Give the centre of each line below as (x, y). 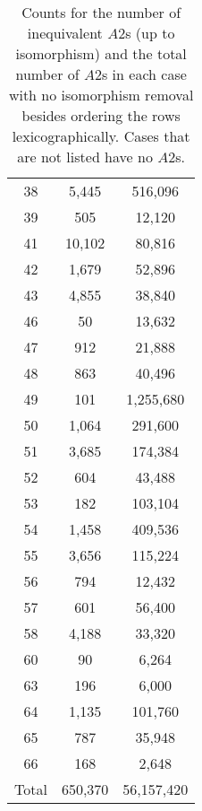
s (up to (150, 33)
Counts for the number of (101, 12)
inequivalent (65, 33)
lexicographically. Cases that (101, 136)
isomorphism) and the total (101, 53)
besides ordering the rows (101, 115)
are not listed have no (85, 157)
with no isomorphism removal (101, 95)
